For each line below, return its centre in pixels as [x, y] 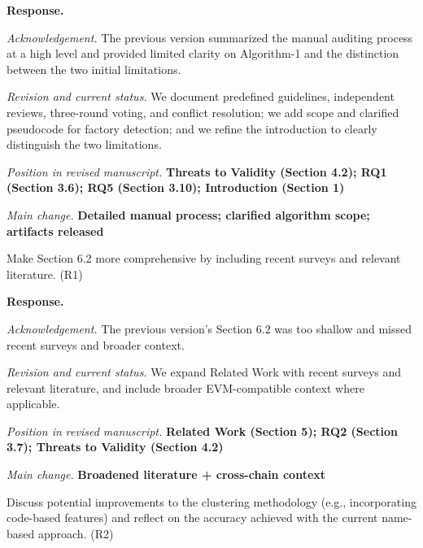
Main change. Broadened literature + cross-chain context [166, 474]
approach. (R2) [76, 533]
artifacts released [55, 231]
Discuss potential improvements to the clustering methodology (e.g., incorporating [211, 501]
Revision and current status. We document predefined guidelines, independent [201, 96]
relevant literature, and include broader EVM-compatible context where [185, 387]
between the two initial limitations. [94, 69]
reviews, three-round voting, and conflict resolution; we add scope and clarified [203, 112]
